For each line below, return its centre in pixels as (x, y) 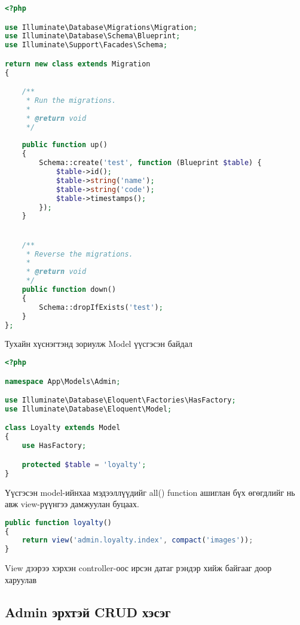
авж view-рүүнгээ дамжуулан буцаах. (72, 504)
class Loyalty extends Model (63, 428)
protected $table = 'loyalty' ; (84, 464)
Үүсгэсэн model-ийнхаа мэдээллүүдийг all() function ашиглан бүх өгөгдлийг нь (150, 492)
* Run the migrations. (71, 101)
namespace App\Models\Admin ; (63, 381)
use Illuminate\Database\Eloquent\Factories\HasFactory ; (120, 400)
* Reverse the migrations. (79, 254)
